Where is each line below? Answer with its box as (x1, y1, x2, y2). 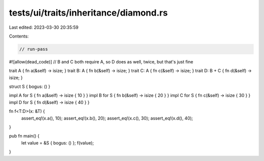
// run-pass (19, 46, 48, 52)
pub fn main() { (9, 133, 40, 139)
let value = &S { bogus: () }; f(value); (21, 140, 94, 146)
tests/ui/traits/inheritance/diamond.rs (9, 7, 168, 18)
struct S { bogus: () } (9, 83, 51, 90)
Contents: (9, 33, 29, 39)
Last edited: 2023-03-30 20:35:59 (9, 24, 79, 30)
